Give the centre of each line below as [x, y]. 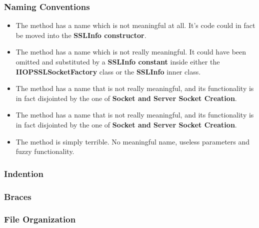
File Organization [40, 219]
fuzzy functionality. [45, 151]
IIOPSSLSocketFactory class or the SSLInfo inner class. [108, 71]
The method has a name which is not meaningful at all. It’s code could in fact [135, 25]
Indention [24, 173]
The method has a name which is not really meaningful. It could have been [131, 52]
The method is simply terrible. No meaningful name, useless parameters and [133, 141]
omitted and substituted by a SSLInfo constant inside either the [118, 61]
